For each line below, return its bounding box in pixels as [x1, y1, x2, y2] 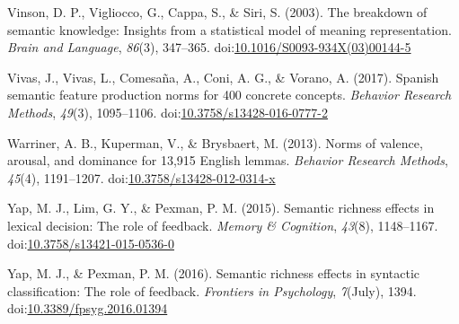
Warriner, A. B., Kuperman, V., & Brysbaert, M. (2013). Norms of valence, [7, 133, 423, 152]
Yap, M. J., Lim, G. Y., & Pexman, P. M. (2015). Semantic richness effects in [7, 198, 435, 217]
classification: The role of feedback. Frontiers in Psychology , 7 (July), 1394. [7, 281, 417, 300]
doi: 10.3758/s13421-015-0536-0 [7, 233, 174, 252]
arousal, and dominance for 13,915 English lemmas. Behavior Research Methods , [7, 151, 448, 170]
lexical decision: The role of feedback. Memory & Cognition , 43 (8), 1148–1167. [7, 215, 438, 234]
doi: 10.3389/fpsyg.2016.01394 [7, 299, 168, 318]
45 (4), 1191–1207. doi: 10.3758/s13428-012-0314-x [7, 168, 276, 187]
